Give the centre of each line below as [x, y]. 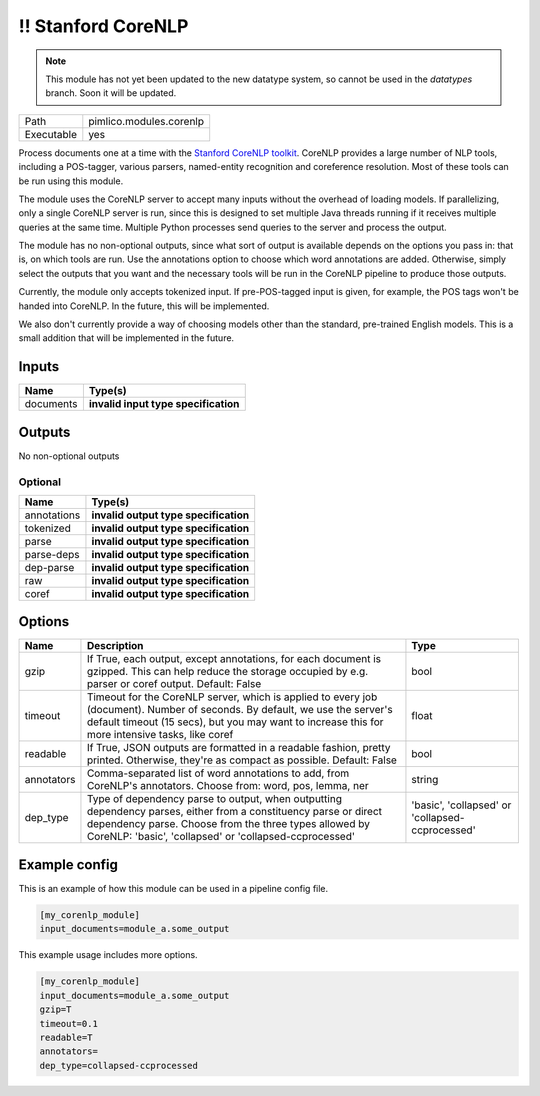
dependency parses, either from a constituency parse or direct [234, 812]
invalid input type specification [164, 404]
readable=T [66, 1037]
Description [115, 646]
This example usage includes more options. [108, 955]
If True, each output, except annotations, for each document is [234, 659]
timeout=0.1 [69, 1023]
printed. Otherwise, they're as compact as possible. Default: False [241, 760]
